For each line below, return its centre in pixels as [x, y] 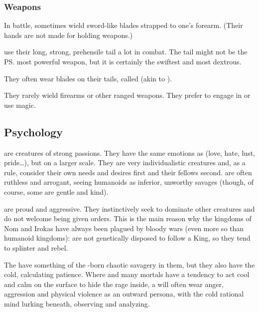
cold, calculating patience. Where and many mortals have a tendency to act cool [127, 274]
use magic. [20, 105]
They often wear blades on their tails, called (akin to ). [88, 78]
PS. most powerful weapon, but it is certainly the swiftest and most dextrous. [123, 61]
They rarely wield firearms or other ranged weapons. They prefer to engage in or [127, 95]
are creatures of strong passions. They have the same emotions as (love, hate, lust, [129, 153]
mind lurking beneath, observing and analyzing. [77, 303]
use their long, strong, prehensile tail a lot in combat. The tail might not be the [126, 52]
